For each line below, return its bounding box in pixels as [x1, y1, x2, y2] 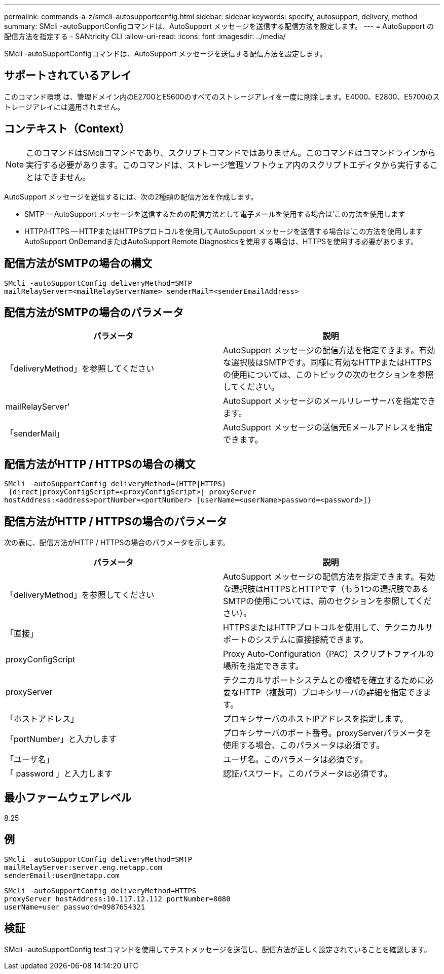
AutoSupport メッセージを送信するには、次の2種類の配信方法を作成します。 [4, 192, 258, 201]
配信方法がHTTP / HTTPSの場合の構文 [4, 457, 196, 471]
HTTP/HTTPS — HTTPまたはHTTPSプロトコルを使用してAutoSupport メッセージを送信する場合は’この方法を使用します [24, 226, 423, 236]
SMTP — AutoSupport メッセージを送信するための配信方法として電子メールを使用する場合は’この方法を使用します [24, 209, 405, 218]
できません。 [42, 172, 91, 182]
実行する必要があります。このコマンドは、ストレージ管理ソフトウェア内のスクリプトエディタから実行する [26, 159, 430, 170]
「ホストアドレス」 [6, 714, 79, 724]
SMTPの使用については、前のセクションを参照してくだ [223, 596, 432, 607]
